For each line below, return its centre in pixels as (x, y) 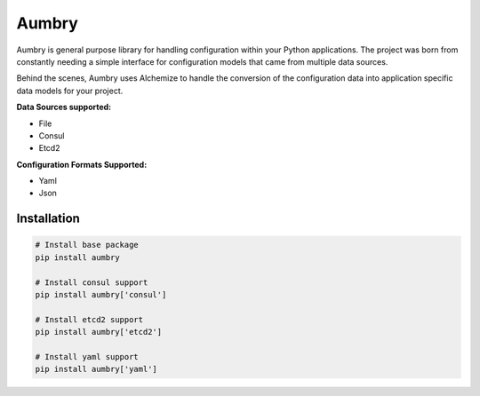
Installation (48, 219)
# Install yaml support (87, 356)
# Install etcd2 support (89, 319)
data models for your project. (70, 91)
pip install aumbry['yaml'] (96, 369)
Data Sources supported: (64, 107)
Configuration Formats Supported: (82, 164)
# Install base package (87, 245)
